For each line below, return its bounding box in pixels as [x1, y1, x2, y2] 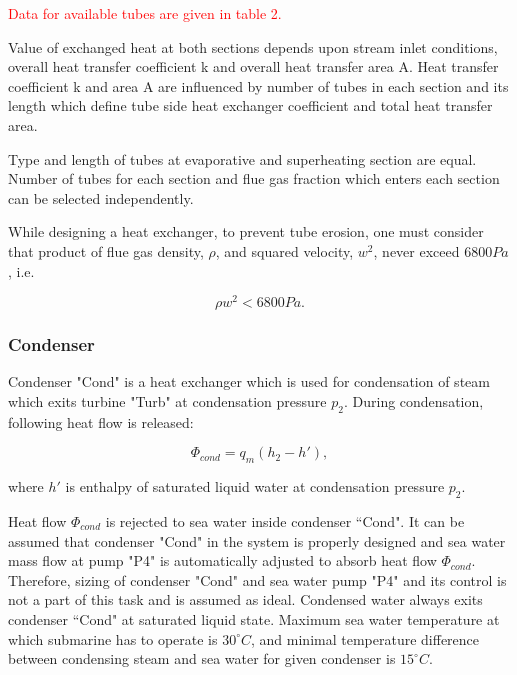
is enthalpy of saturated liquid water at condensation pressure [65, 476, 445, 497]
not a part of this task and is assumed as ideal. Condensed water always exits [8, 589, 483, 610]
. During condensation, [343, 391, 484, 412]
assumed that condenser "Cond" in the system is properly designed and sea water [8, 530, 506, 551]
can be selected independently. [8, 187, 194, 208]
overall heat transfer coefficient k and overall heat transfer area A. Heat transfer [8, 56, 499, 77]
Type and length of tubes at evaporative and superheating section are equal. [8, 148, 477, 169]
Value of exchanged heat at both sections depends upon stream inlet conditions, [8, 36, 498, 57]
